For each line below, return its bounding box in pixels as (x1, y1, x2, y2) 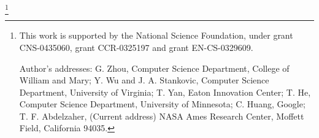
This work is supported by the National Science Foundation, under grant (19, 29, 293, 42)
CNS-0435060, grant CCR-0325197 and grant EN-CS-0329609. (19, 40, 253, 53)
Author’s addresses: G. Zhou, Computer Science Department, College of (19, 61, 290, 74)
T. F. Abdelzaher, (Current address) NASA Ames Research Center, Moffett (19, 109, 304, 122)
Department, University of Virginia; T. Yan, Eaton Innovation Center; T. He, (19, 85, 311, 98)
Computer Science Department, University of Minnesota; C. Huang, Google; (19, 98, 306, 110)
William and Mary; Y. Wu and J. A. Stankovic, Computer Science (19, 74, 269, 86)
